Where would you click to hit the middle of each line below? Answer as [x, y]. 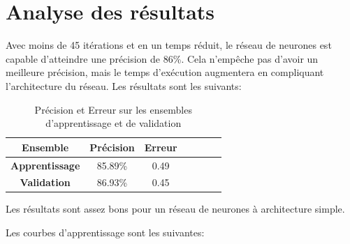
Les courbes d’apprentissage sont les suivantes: [105, 232]
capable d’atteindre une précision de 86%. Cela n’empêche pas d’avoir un [162, 58]
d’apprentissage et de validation [114, 123]
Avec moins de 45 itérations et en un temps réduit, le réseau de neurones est [169, 45]
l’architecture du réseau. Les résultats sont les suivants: [124, 85]
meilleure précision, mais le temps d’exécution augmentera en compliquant [165, 72]
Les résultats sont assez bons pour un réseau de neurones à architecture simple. [175, 209]
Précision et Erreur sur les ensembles [113, 109]
